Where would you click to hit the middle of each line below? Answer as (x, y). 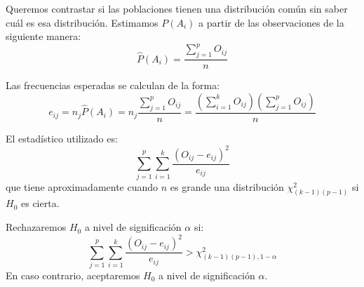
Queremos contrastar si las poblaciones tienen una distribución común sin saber (177, 8)
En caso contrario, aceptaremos (73, 275)
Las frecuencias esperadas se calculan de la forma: (113, 85)
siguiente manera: (43, 36)
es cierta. (40, 203)
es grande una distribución (227, 186)
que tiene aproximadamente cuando (82, 186)
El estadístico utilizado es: (62, 138)
